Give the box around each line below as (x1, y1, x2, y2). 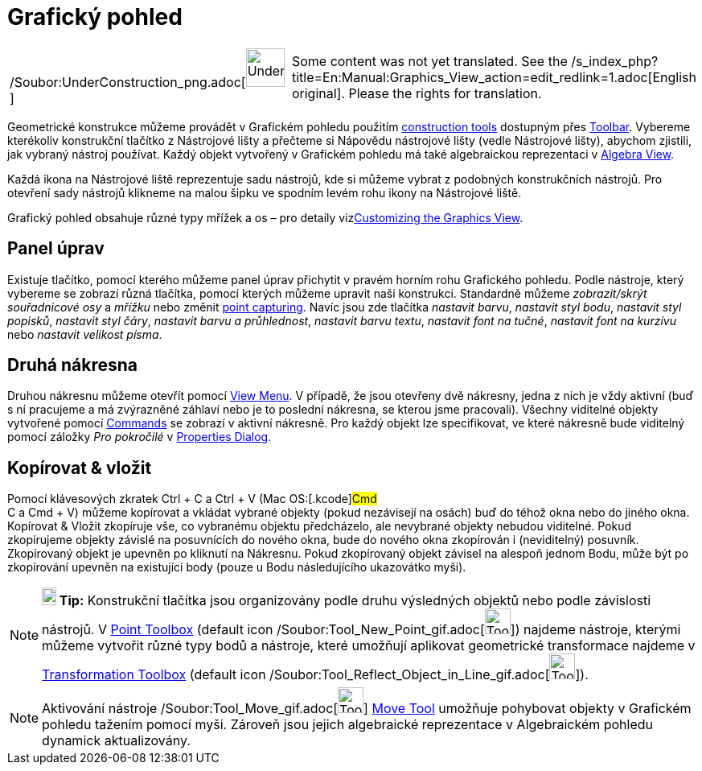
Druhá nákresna (7, 355, 138, 376)
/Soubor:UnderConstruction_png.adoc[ (10, 73, 246, 90)
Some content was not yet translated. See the (291, 52, 568, 69)
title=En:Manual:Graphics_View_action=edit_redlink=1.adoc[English (291, 68, 696, 85)
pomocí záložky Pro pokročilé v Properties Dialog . (7, 430, 272, 444)
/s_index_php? (571, 52, 659, 69)
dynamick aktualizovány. (42, 732, 191, 749)
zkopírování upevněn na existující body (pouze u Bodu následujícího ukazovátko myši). (7, 560, 466, 575)
